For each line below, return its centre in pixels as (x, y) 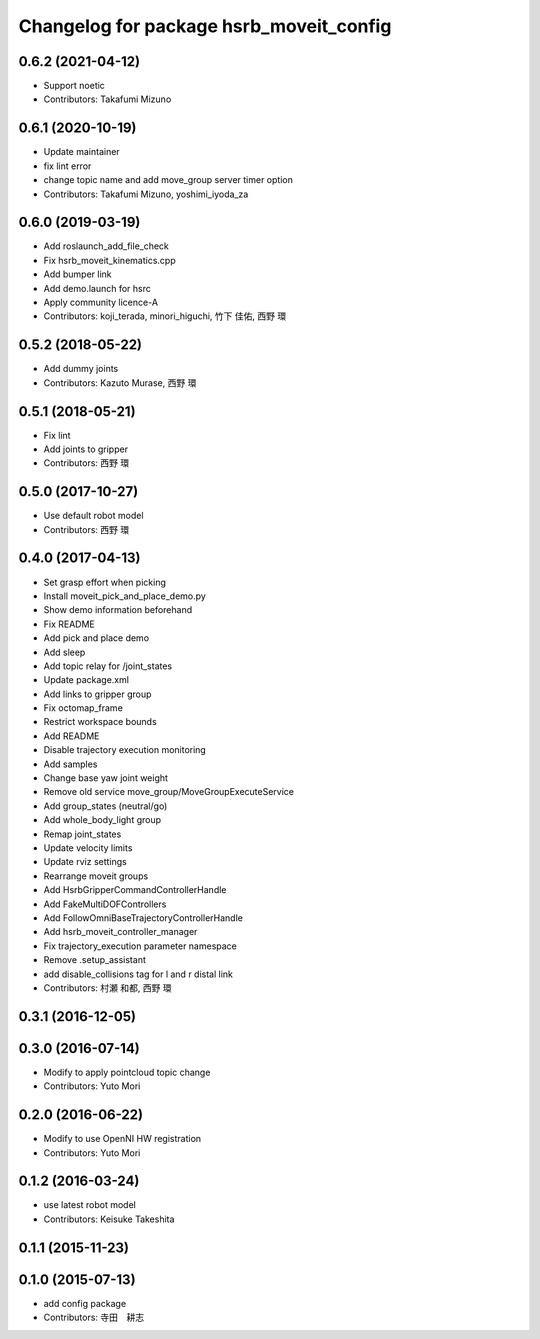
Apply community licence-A (101, 302)
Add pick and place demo (96, 638)
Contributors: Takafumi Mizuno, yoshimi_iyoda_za (146, 194)
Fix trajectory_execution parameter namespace (140, 946)
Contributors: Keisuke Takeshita (109, 1219)
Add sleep (64, 652)
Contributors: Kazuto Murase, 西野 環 (120, 382)
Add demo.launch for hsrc (97, 288)
